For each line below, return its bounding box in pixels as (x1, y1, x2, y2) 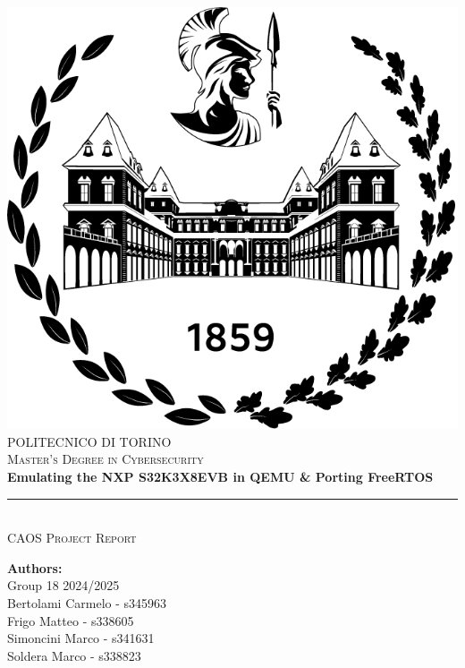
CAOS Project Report (7, 528, 137, 547)
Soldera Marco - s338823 (7, 646, 141, 664)
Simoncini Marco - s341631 (7, 629, 155, 647)
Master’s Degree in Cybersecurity (7, 450, 204, 468)
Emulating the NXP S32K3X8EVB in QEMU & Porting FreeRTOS (7, 467, 434, 485)
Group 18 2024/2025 (7, 576, 120, 595)
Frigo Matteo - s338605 (7, 611, 134, 629)
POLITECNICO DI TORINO (7, 432, 172, 450)
